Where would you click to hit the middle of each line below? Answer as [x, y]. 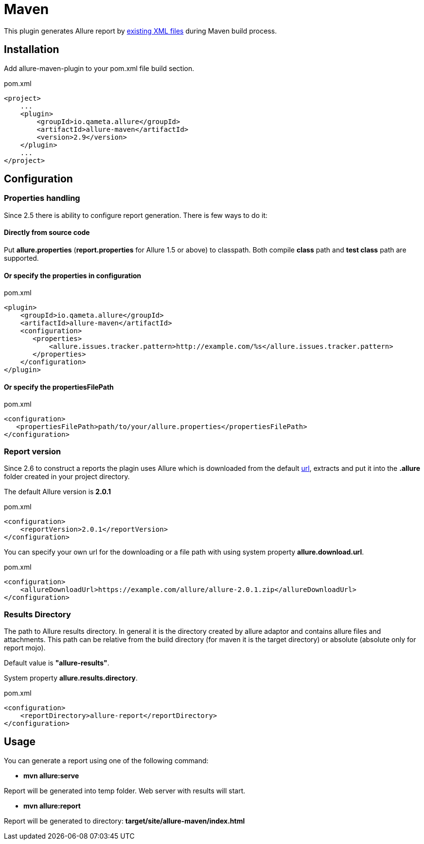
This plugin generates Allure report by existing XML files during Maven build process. [141, 31]
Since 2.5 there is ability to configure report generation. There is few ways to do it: [136, 215]
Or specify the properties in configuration [73, 275]
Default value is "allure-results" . [57, 663]
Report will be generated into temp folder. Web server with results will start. [125, 790]
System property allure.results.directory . [71, 678]
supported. [21, 258]
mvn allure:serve [51, 775]
